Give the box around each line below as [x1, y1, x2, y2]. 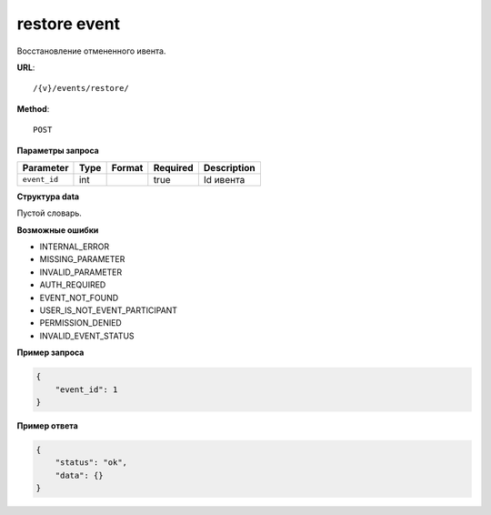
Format [111, 161, 144, 174]
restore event [16, 14, 121, 34]
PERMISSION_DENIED [39, 318, 122, 328]
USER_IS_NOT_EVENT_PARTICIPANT [39, 305, 177, 316]
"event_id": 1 [55, 384, 118, 395]
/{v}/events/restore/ [33, 83, 129, 94]
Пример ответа [16, 419, 79, 431]
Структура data [16, 191, 80, 202]
